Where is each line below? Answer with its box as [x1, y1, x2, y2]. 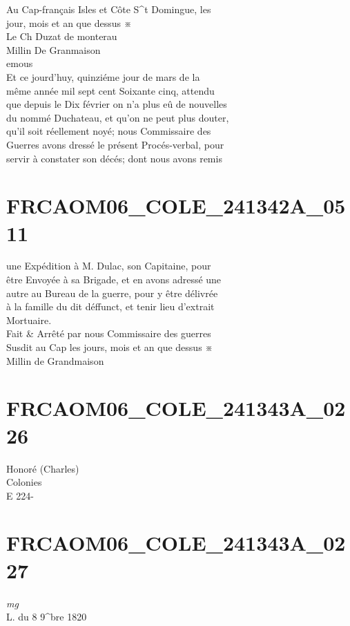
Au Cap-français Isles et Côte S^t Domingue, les [6, 2, 211, 16]
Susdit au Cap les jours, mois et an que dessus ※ [6, 340, 213, 354]
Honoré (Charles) [6, 461, 79, 475]
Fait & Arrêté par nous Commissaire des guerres [6, 326, 211, 341]
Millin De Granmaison [6, 42, 101, 57]
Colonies [6, 475, 42, 489]
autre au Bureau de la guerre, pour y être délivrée [6, 285, 218, 300]
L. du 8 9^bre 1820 [6, 609, 87, 624]
